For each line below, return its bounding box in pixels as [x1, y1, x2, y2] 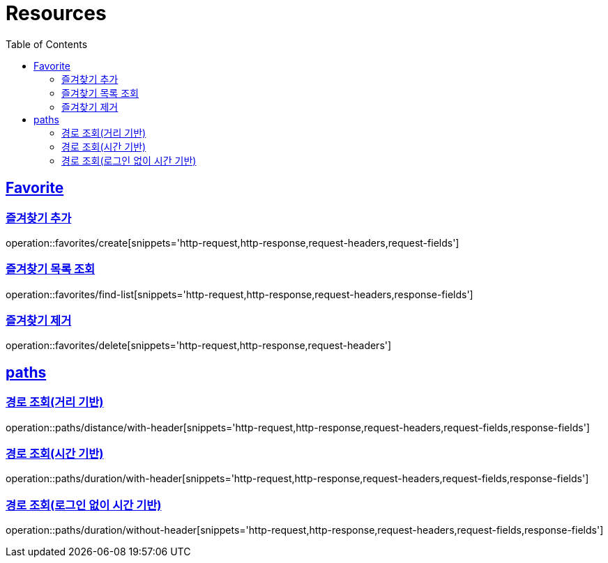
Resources [6, 1, 107, 25]
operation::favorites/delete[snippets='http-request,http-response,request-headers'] [6, 339, 392, 352]
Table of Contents [6, 38, 88, 50]
